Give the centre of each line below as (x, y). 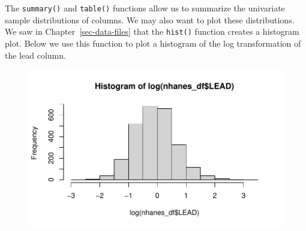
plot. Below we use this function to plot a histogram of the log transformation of (153, 43)
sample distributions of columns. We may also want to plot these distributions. (150, 19)
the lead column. (35, 55)
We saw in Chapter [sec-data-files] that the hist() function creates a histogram (152, 31)
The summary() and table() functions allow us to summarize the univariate (145, 8)
